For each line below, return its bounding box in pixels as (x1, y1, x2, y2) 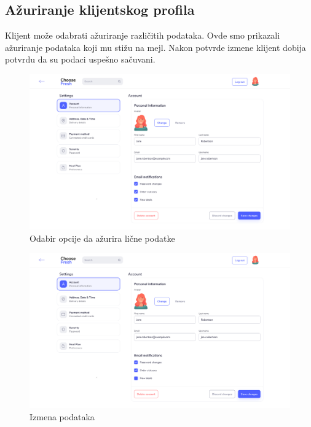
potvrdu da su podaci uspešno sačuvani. (5, 53, 155, 66)
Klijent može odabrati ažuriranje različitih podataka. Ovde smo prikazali (5, 29, 280, 42)
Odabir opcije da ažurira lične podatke (30, 231, 175, 244)
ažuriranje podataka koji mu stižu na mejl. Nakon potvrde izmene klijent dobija (5, 40, 306, 53)
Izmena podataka (30, 410, 95, 423)
